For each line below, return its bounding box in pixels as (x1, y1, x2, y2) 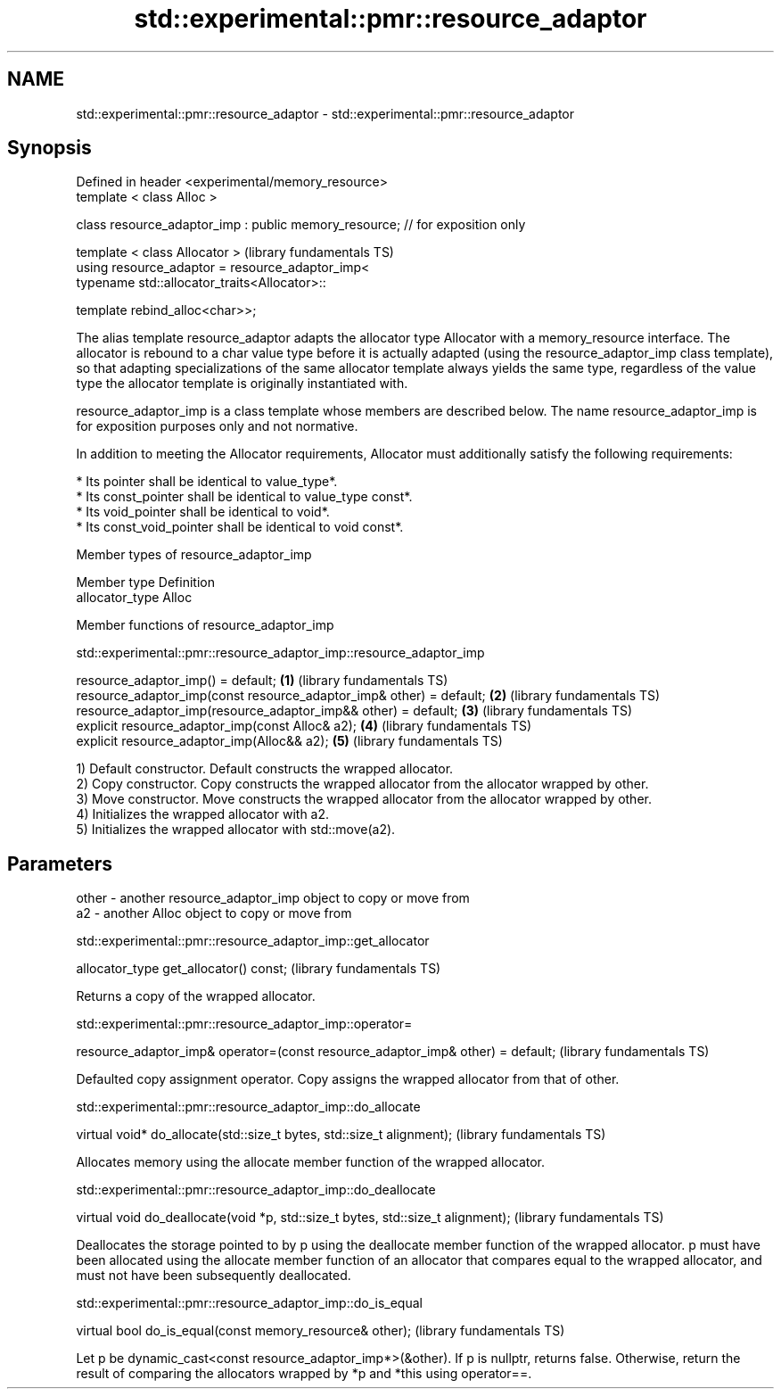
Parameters (7, 852, 112, 875)
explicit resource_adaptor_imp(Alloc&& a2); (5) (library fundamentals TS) (76, 733, 503, 749)
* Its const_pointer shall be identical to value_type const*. (76, 489, 413, 505)
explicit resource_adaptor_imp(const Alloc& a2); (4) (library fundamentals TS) (76, 718, 532, 734)
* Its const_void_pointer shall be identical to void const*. (76, 519, 404, 535)
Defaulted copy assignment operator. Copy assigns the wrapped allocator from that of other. (76, 1071, 620, 1087)
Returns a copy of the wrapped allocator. (76, 988, 316, 1004)
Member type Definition (76, 574, 215, 591)
